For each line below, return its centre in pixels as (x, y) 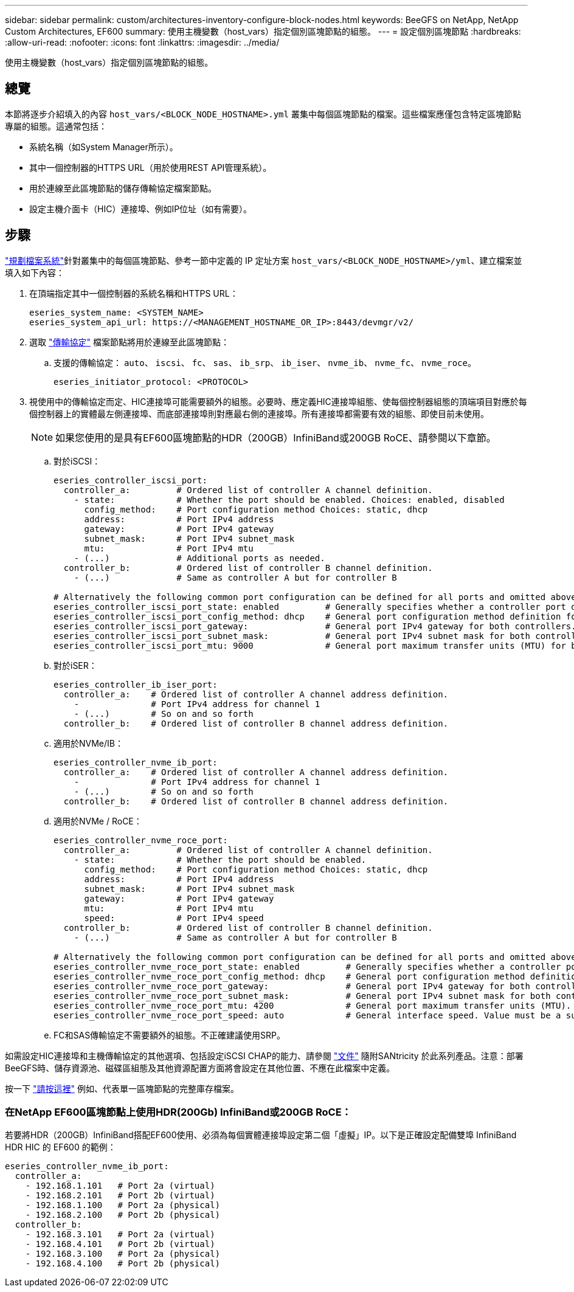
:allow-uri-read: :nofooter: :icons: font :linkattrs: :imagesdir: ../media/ (142, 42)
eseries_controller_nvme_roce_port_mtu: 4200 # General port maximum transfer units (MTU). (313, 1005)
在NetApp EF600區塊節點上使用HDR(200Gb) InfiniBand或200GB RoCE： (178, 1112)
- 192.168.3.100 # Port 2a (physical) (123, 1254)
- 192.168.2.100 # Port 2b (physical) (123, 1215)
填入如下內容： (35, 272)
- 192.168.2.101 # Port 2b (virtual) (120, 1196)
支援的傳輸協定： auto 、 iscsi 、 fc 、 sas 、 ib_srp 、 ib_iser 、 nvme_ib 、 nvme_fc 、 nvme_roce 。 (265, 362)
